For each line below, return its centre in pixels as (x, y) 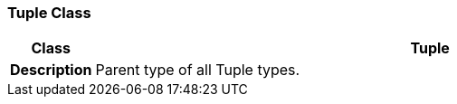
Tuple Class (49, 13)
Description (51, 70)
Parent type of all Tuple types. (198, 70)
